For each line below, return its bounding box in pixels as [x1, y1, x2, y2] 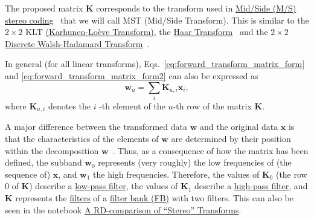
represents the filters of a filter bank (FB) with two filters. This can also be [15, 191, 293, 204]
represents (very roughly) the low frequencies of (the [98, 156, 292, 169]
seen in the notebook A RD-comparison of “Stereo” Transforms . [5, 203, 242, 216]
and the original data [199, 120, 278, 133]
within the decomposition [5, 144, 99, 157]
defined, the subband [5, 156, 82, 169]
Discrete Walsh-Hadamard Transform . [5, 37, 150, 50]
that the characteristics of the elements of [5, 132, 159, 144]
